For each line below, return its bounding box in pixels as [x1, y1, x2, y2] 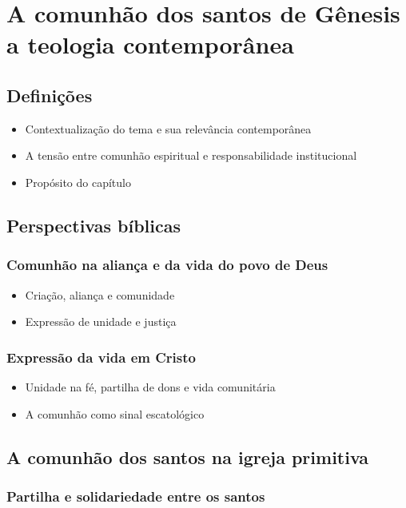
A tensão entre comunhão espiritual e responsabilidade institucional [25, 147, 357, 164]
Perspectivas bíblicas [6, 212, 181, 237]
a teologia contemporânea [6, 28, 294, 61]
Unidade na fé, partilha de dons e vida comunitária [25, 378, 276, 395]
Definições [6, 82, 93, 107]
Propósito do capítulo [25, 173, 131, 190]
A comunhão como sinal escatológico [25, 405, 205, 422]
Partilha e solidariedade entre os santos [6, 486, 265, 506]
